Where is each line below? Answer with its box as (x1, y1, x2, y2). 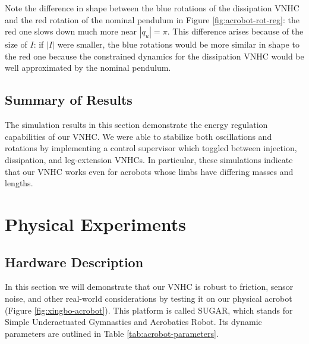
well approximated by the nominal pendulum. (5, 61, 171, 74)
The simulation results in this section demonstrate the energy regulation (5, 118, 268, 131)
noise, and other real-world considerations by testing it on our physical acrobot (5, 292, 292, 304)
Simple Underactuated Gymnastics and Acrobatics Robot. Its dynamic (5, 315, 262, 328)
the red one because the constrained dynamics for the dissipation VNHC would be (5, 49, 304, 62)
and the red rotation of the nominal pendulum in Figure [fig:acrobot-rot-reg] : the (5, 13, 299, 26)
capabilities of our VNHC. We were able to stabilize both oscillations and (5, 130, 272, 142)
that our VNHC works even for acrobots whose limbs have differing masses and (5, 165, 294, 177)
